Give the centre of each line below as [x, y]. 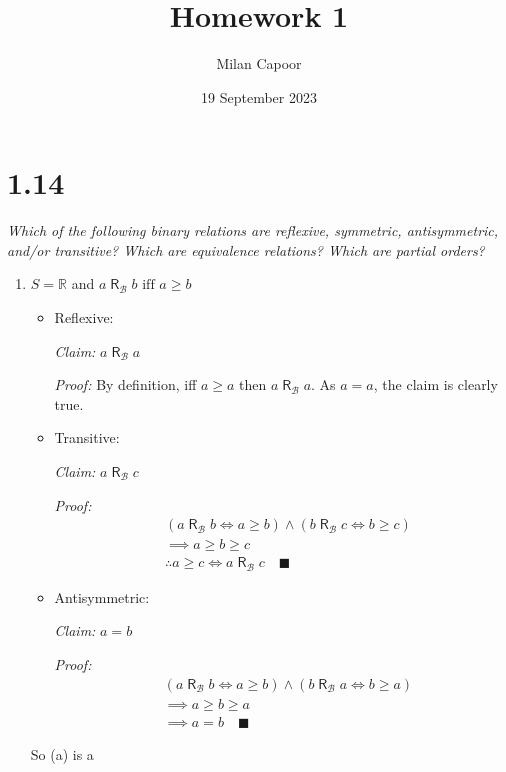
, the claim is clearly [435, 384]
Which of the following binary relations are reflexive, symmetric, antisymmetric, [253, 230]
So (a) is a [62, 753]
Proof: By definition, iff [125, 384]
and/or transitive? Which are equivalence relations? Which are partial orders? [246, 249]
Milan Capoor [259, 63]
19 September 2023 [259, 96]
